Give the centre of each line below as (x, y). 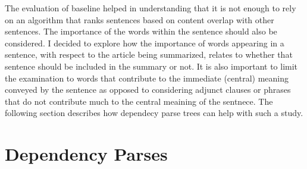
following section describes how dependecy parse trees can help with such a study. (154, 113)
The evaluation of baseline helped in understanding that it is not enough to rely (151, 8)
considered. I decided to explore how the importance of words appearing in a (145, 43)
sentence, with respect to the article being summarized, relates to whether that (149, 54)
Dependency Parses (86, 154)
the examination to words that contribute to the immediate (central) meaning (147, 78)
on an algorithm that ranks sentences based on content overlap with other (140, 19)
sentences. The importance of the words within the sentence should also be (141, 31)
